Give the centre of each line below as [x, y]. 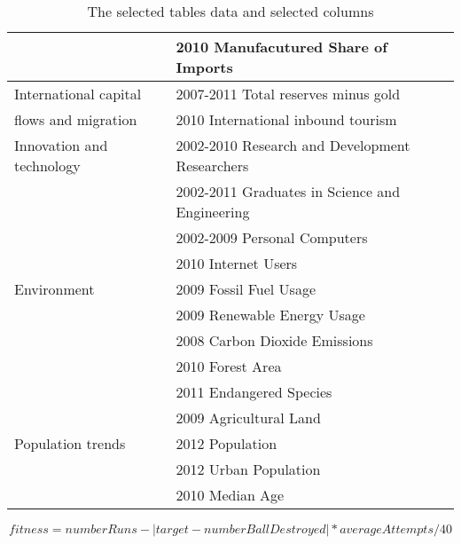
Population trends [70, 443]
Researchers [212, 166]
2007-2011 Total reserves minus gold [288, 94]
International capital [78, 94]
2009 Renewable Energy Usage [270, 315]
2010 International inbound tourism [286, 119]
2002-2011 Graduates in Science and [288, 191]
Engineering [213, 212]
